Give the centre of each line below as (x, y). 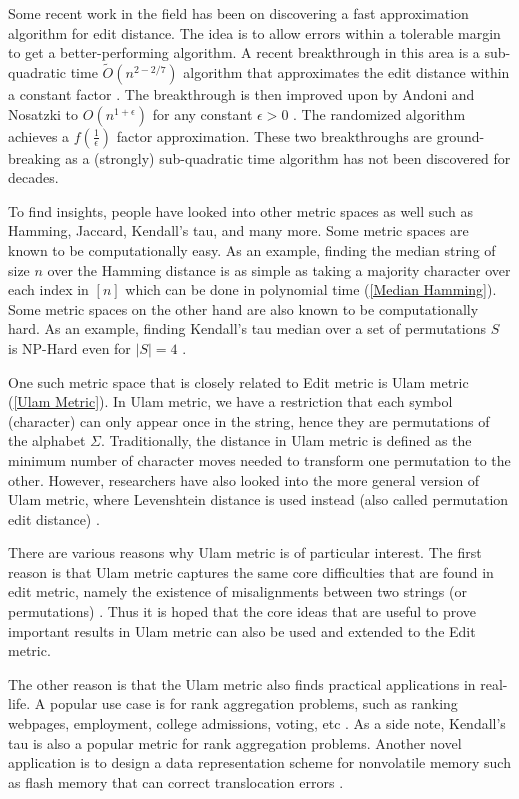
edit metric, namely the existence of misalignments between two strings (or (237, 591)
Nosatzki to (43, 113)
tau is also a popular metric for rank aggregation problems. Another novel (235, 742)
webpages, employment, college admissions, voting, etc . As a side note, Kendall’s (257, 723)
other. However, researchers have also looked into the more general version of (244, 479)
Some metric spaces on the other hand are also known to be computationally (243, 308)
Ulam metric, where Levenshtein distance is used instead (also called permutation (258, 499)
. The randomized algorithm (379, 113)
